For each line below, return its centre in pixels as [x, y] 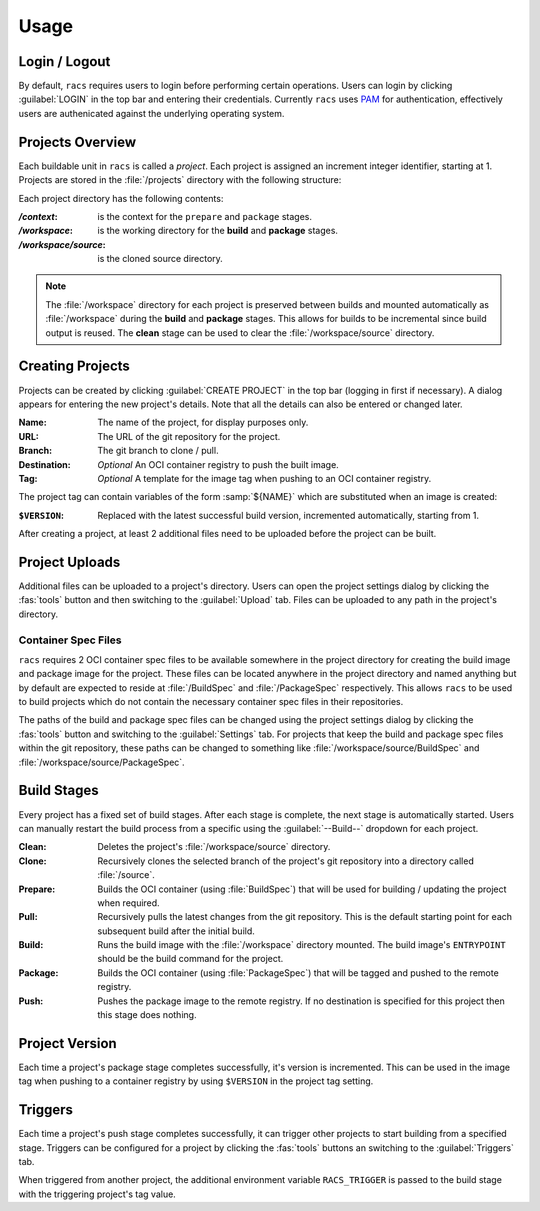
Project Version [67, 1043]
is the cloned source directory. [160, 259]
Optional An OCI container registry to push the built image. [218, 464]
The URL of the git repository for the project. [189, 436]
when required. [128, 902]
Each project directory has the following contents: [121, 198]
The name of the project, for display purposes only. [203, 422]
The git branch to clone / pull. [158, 451]
